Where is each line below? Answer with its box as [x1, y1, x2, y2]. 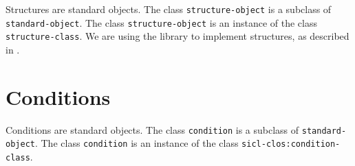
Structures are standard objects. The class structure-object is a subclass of [6, 2, 332, 16]
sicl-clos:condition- [241, 139, 341, 150]
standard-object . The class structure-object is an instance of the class [6, 15, 317, 29]
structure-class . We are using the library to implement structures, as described [6, 29, 349, 43]
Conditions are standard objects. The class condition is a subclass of [6, 122, 299, 137]
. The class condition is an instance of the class [34, 136, 239, 150]
